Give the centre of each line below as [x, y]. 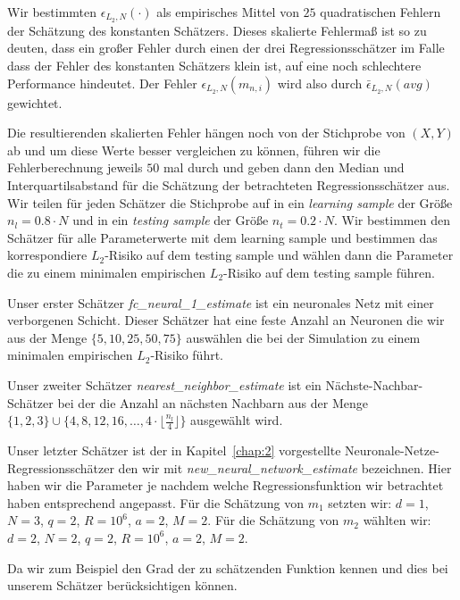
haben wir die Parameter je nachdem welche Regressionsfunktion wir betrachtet [226, 485]
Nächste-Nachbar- [374, 384]
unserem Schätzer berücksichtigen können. [122, 585]
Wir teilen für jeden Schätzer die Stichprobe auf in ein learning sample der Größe [230, 202]
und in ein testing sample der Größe [171, 220]
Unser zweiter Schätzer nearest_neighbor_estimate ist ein [164, 384]
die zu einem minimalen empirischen [107, 272]
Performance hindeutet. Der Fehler [102, 83]
